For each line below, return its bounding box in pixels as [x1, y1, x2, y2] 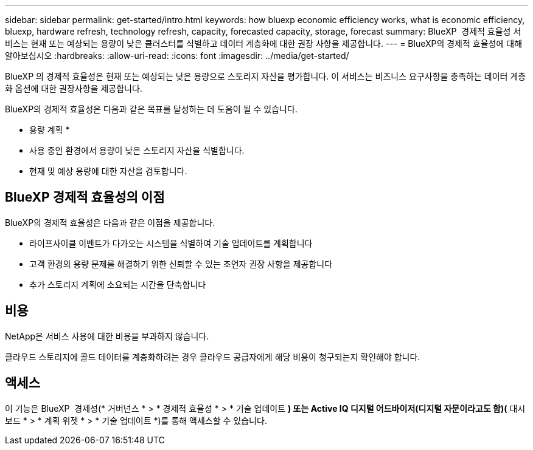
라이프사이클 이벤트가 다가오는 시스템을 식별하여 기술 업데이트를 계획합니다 [29, 237, 313, 248]
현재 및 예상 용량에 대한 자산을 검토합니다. [29, 166, 187, 176]
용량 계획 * [29, 124, 70, 135]
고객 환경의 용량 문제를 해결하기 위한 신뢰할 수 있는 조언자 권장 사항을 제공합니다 [29, 258, 333, 269]
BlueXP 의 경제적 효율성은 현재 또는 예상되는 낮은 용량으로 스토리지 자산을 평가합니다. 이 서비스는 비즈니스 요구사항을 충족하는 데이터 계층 [5, 71, 526, 81]
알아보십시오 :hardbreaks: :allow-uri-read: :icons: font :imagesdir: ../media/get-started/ [5, 50, 349, 61]
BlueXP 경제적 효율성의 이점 [5, 189, 165, 205]
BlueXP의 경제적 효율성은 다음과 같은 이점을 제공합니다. [5, 217, 215, 228]
